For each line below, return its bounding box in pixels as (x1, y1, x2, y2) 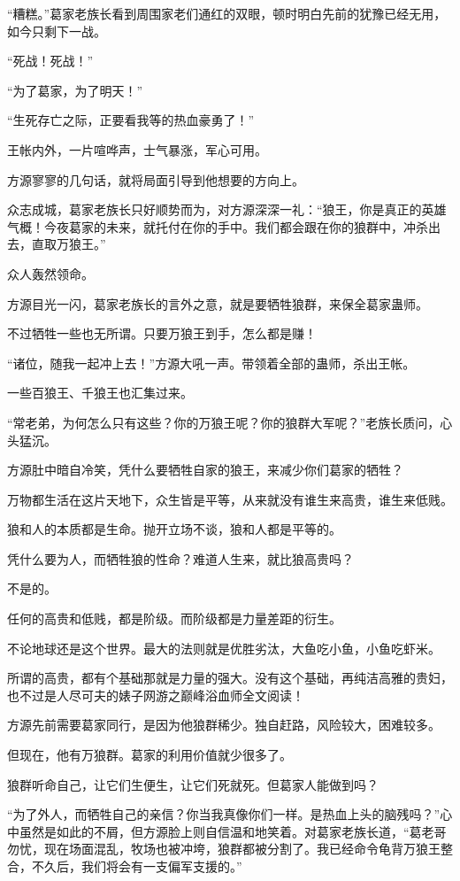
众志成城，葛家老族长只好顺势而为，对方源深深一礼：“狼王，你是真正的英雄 (7, 200, 447, 219)
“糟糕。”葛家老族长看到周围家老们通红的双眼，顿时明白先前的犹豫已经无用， (7, 4, 447, 22)
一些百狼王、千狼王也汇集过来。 (7, 383, 193, 402)
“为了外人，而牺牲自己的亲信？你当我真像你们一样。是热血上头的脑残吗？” (7, 805, 441, 823)
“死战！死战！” (7, 51, 94, 70)
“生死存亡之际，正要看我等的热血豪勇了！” (7, 111, 255, 129)
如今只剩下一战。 (7, 21, 106, 40)
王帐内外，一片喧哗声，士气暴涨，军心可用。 (7, 140, 267, 158)
